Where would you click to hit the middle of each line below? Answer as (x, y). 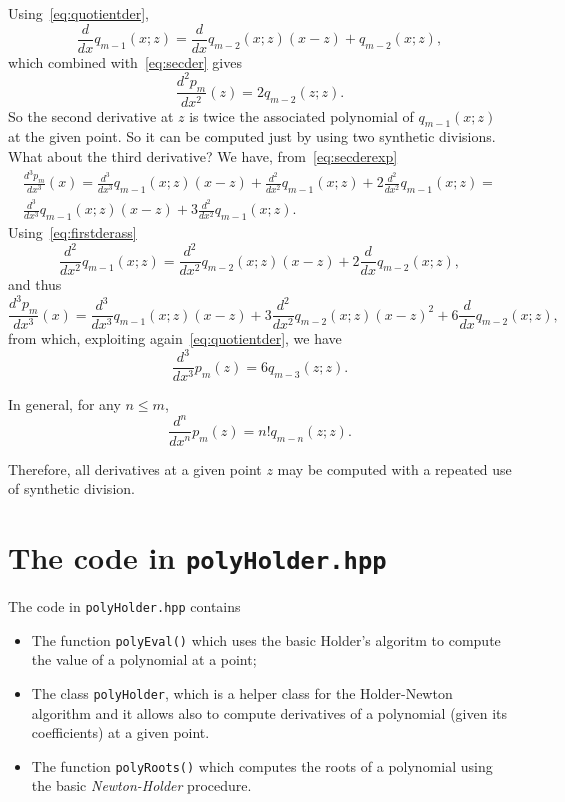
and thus (35, 284)
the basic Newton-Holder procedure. (141, 785)
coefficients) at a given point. (120, 732)
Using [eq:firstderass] (72, 232)
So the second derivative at (91, 115)
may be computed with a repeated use (394, 468)
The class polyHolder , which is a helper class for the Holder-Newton (242, 692)
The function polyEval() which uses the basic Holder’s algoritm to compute (266, 639)
